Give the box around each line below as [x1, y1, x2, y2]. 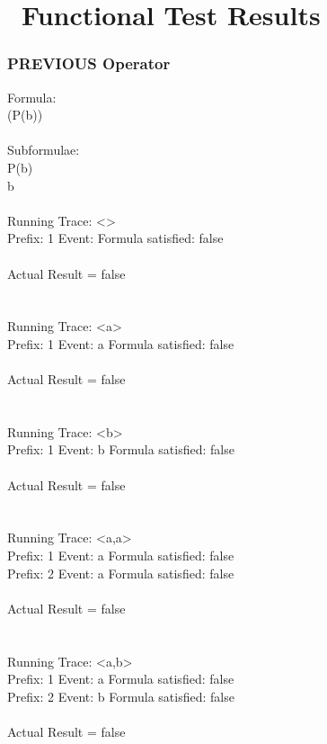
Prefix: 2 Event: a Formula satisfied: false [7, 563, 234, 582]
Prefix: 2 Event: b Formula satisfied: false [7, 686, 234, 705]
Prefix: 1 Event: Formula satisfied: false [7, 229, 224, 247]
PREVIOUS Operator [7, 52, 171, 75]
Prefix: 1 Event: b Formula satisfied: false [7, 440, 234, 459]
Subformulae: [7, 140, 80, 159]
